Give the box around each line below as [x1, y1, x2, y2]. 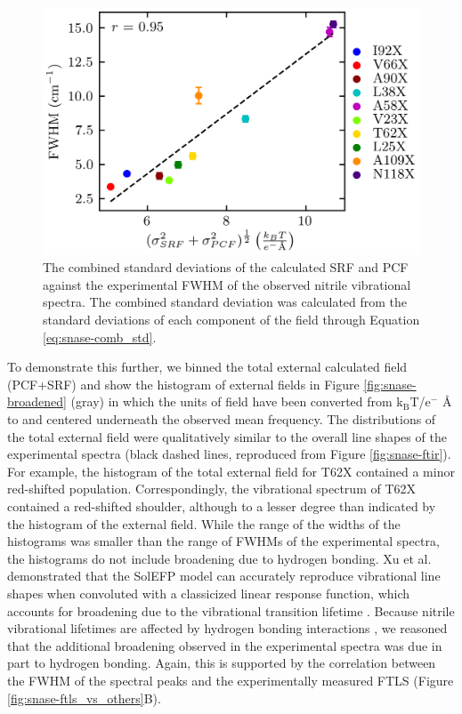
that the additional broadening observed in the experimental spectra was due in [7, 636, 442, 654]
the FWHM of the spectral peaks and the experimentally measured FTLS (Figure [7, 670, 454, 689]
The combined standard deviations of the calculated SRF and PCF [43, 258, 409, 277]
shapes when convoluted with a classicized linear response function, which [7, 583, 410, 602]
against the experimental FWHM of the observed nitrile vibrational [43, 275, 411, 293]
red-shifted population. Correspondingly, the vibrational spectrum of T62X [7, 479, 417, 498]
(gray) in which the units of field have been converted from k [70, 392, 403, 411]
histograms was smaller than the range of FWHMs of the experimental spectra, [7, 532, 440, 550]
